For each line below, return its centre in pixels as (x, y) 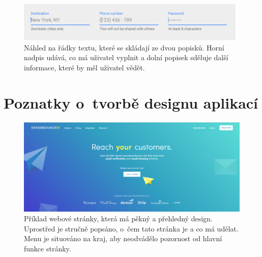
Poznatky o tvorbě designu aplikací (131, 102)
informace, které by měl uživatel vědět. (84, 67)
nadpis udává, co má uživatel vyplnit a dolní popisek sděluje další (126, 57)
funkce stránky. (48, 249)
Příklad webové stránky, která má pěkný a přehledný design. (118, 219)
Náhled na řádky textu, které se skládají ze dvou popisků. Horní (124, 47)
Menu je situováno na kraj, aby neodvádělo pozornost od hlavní (123, 238)
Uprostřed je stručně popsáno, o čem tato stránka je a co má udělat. (131, 228)
